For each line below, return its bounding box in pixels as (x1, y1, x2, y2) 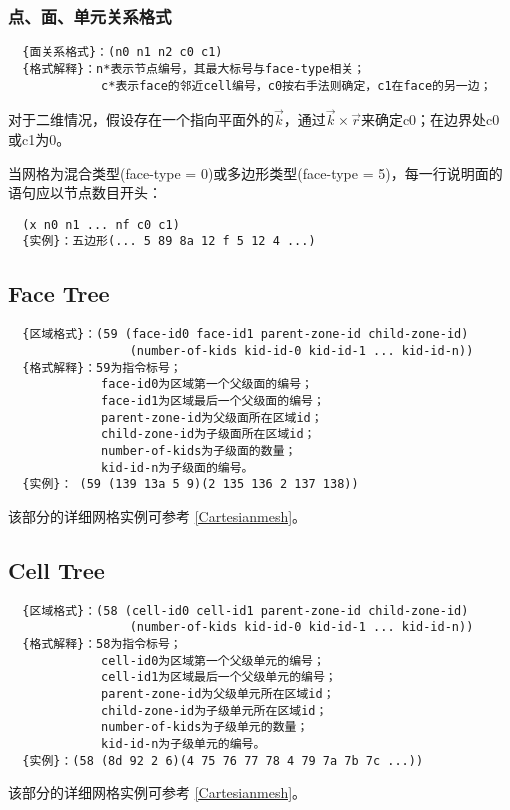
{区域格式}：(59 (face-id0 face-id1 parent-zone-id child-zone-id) (22, 327, 469, 342)
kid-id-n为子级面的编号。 (101, 460, 254, 475)
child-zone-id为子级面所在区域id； (101, 427, 316, 442)
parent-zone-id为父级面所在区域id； (101, 410, 323, 425)
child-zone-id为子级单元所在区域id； (101, 703, 328, 718)
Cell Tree (8, 554, 105, 585)
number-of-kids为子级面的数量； (101, 443, 297, 458)
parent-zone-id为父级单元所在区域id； (101, 686, 335, 701)
